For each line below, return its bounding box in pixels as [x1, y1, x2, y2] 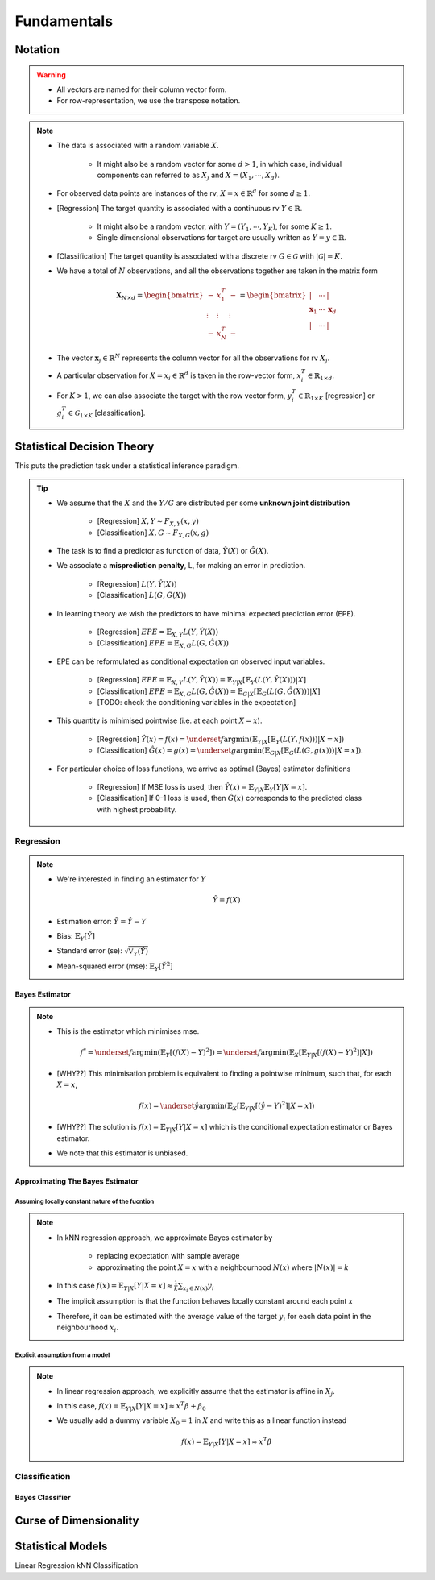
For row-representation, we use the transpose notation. [56, 96, 241, 106]
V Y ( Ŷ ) [128, 947, 149, 958]
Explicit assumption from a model [14, 1350, 110, 1359]
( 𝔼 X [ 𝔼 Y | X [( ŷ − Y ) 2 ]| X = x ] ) [224, 1100, 315, 1112]
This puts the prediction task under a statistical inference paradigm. [14, 461, 239, 471]
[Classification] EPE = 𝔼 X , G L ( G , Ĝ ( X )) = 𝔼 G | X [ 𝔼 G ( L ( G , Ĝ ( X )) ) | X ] [97, 686, 321, 698]
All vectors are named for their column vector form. [56, 85, 227, 94]
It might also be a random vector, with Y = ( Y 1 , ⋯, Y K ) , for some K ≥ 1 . [97, 222, 332, 233]
